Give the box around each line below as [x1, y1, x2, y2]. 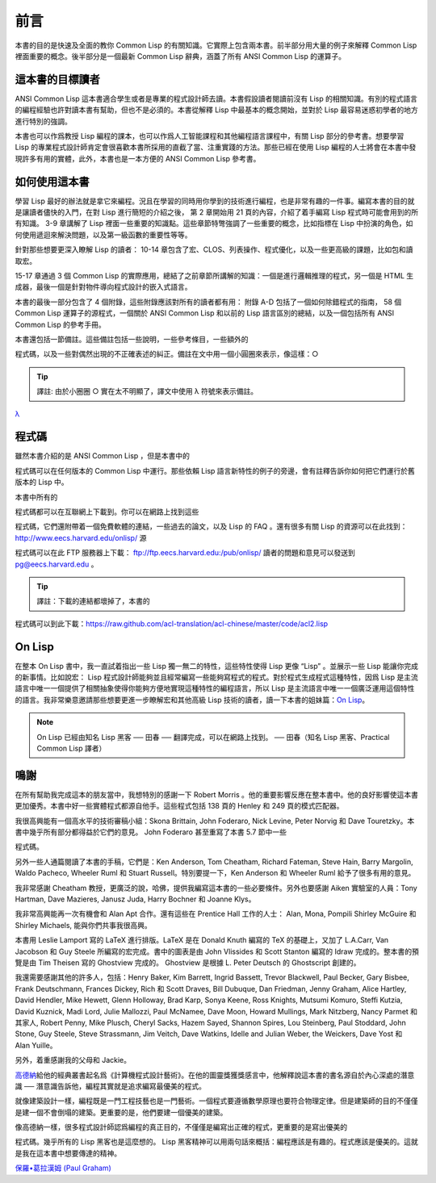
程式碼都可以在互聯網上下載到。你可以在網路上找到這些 [15, 507, 199, 516]
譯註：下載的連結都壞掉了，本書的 [36, 596, 150, 606]
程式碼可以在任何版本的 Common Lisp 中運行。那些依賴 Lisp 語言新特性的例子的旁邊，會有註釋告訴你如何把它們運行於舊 [15, 466, 416, 475]
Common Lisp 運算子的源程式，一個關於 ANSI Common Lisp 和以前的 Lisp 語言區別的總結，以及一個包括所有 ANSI [15, 308, 395, 318]
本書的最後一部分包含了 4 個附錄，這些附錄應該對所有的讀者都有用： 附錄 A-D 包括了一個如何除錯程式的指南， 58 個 [15, 297, 402, 307]
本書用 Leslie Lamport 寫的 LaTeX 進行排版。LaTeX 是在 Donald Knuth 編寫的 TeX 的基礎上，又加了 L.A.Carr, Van [15, 935, 389, 945]
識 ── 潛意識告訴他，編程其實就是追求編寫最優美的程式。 [15, 1081, 206, 1091]
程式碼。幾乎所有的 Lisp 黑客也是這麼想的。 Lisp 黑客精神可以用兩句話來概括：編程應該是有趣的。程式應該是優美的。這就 [15, 1137, 419, 1147]
